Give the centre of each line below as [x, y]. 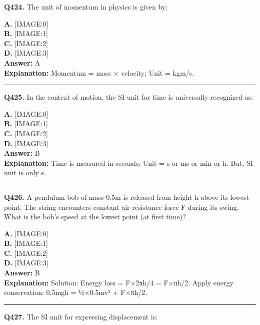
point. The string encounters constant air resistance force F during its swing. [121, 207]
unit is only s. [25, 173]
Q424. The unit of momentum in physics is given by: [86, 7]
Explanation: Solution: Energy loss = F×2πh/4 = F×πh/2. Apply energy [119, 282]
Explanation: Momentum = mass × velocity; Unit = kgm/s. [99, 72]
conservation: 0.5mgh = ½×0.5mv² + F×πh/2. [76, 292]
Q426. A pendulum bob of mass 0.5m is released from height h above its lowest [126, 197]
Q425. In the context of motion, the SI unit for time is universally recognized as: [128, 97]
